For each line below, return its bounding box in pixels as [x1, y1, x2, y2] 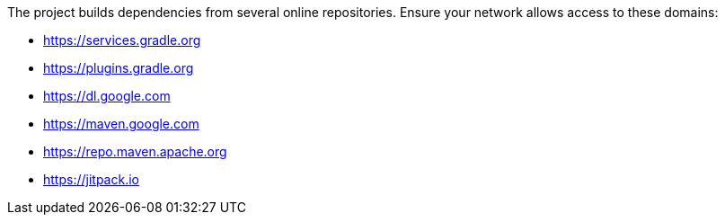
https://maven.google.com [43, 116, 199, 131]
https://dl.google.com [43, 88, 171, 103]
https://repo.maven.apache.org [43, 144, 227, 159]
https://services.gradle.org [43, 32, 201, 48]
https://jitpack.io [43, 172, 139, 187]
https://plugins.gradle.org [43, 60, 194, 75]
